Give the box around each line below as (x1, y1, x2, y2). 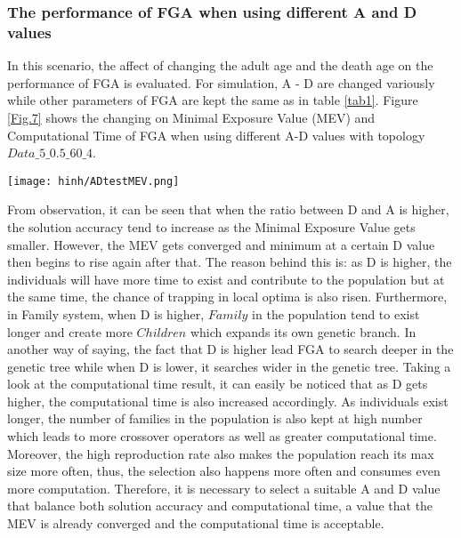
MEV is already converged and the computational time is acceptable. (7, 514, 384, 533)
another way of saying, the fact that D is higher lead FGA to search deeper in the (7, 340, 454, 358)
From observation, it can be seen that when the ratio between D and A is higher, (7, 200, 449, 219)
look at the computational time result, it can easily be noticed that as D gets (7, 374, 428, 393)
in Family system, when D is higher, (7, 304, 205, 323)
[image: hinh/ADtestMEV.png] (7, 174, 180, 188)
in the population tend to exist (252, 304, 420, 323)
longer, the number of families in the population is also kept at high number (7, 409, 423, 428)
